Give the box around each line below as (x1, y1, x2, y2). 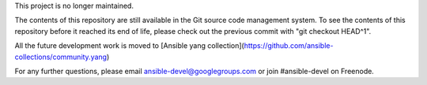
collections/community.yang (14, 52, 107, 61)
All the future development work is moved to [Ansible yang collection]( (14, 41, 244, 50)
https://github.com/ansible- (244, 41, 334, 50)
